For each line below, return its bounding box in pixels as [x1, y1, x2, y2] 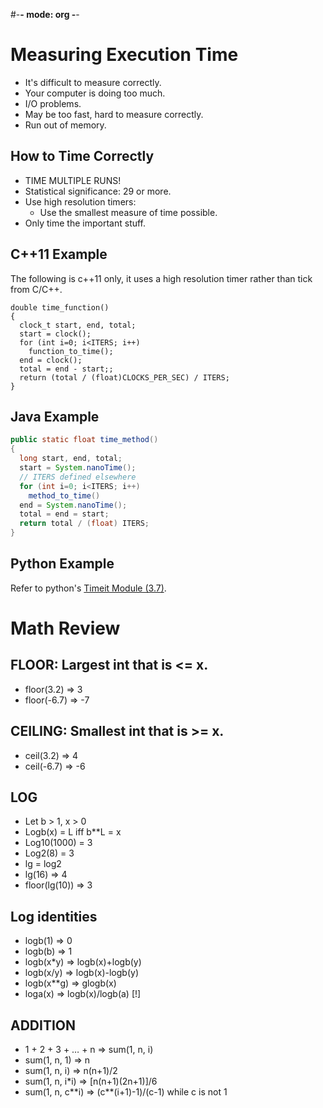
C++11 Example [10, 246, 108, 263]
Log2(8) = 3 [24, 847, 75, 859]
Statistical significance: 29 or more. [24, 185, 172, 197]
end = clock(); [19, 355, 83, 365]
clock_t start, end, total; [19, 320, 137, 330]
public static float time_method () [10, 435, 159, 445]
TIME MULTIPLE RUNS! [24, 174, 122, 186]
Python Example [10, 555, 115, 573]
